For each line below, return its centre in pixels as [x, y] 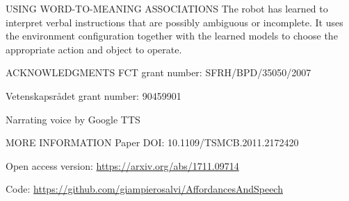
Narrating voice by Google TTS [73, 119]
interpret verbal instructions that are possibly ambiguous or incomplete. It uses [174, 22]
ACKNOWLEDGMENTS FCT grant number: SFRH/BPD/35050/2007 [159, 72]
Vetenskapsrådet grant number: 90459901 [94, 95]
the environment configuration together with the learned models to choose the [172, 36]
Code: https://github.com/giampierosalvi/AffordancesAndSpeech [144, 189]
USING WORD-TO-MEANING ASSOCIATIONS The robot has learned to [167, 8]
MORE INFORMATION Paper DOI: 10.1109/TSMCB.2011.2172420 [152, 142]
